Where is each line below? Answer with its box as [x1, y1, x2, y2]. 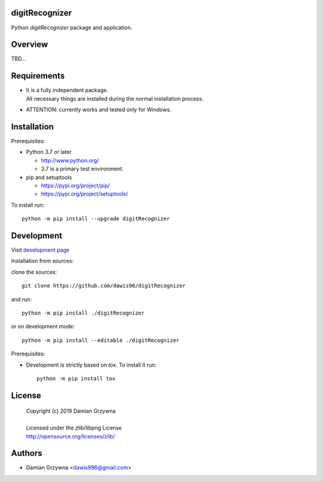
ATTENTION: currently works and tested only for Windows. [26, 106, 172, 113]
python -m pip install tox [36, 375, 116, 382]
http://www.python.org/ [41, 156, 99, 164]
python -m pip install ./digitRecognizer [22, 310, 145, 316]
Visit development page [11, 246, 70, 254]
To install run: [11, 201, 45, 208]
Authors [11, 448, 42, 458]
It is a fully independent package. [26, 87, 108, 94]
